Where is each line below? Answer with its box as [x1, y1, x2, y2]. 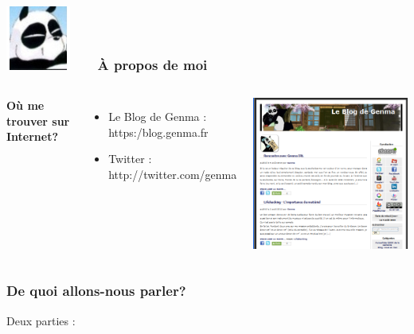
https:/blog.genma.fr [108, 123, 209, 140]
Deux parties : [6, 312, 76, 328]
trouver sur [6, 112, 70, 129]
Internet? [6, 128, 59, 145]
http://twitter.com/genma [108, 166, 237, 182]
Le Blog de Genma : [108, 108, 207, 125]
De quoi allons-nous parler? [6, 281, 186, 301]
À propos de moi [97, 54, 208, 74]
